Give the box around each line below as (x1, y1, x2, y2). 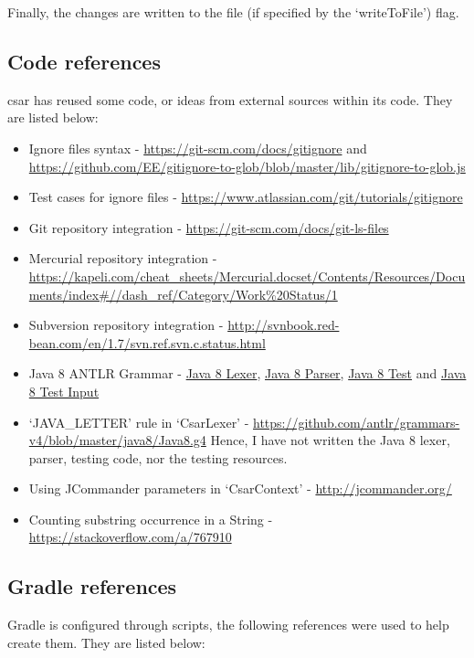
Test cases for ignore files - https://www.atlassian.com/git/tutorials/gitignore (28, 187, 463, 207)
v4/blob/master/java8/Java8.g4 (28, 430, 206, 450)
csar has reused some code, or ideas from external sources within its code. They (7, 90, 453, 109)
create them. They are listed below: (7, 632, 205, 652)
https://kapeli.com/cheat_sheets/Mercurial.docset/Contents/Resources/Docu (28, 266, 466, 285)
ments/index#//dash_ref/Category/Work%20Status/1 (28, 284, 338, 303)
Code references (7, 47, 161, 75)
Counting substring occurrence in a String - (28, 509, 273, 528)
